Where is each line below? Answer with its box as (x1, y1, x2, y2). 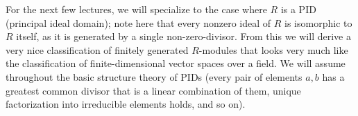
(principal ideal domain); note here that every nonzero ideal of (6, 15, 271, 30)
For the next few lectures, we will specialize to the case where (6, 2, 267, 16)
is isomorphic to (284, 15, 352, 30)
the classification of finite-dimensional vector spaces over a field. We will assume (6, 56, 346, 70)
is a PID (280, 2, 316, 16)
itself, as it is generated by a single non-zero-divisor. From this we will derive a (16, 29, 351, 43)
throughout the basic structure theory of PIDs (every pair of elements (6, 69, 302, 84)
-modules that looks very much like (198, 42, 348, 57)
